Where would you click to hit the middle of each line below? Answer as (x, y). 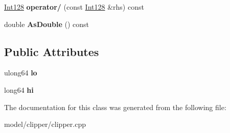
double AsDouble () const (47, 24)
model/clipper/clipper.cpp (45, 124)
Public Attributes (52, 51)
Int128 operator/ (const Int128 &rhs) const (74, 7)
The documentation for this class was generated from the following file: (115, 107)
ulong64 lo (21, 73)
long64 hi (19, 89)
